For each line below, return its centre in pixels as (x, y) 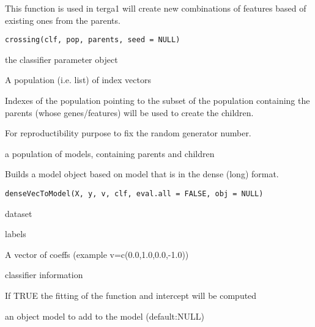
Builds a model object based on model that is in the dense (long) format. (142, 174)
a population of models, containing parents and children (110, 153)
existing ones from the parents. (63, 20)
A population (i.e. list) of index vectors (78, 80)
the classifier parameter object (61, 59)
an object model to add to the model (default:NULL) (105, 316)
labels (16, 234)
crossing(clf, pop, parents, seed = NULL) (93, 40)
